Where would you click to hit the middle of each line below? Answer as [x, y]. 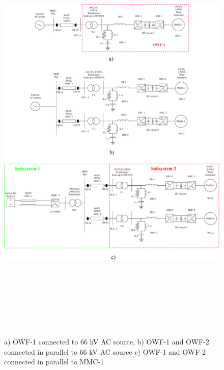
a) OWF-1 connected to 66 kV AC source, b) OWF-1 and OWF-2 [107, 342]
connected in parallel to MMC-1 [54, 362]
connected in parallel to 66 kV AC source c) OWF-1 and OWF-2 [105, 351]
